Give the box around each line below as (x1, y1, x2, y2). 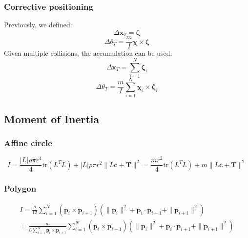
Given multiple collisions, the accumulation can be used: (4, 48, 172, 58)
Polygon (4, 182, 37, 195)
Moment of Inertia (4, 111, 100, 126)
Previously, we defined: (4, 20, 72, 30)
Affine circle (4, 136, 52, 149)
